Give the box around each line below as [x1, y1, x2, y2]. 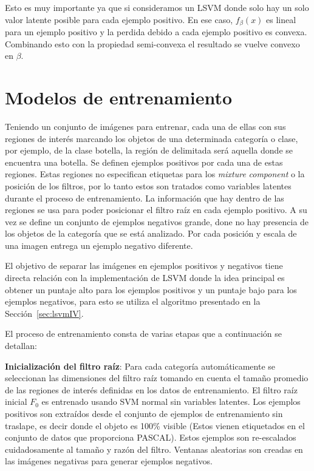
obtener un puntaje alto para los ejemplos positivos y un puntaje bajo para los [5, 283, 297, 296]
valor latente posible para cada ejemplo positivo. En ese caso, [5, 13, 233, 25]
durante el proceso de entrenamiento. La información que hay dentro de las [5, 191, 284, 204]
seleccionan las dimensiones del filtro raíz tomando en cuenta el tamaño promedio [5, 371, 309, 384]
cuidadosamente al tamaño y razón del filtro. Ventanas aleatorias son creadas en [5, 442, 303, 455]
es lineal [266, 13, 296, 25]
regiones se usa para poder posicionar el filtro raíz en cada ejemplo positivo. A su [5, 203, 307, 216]
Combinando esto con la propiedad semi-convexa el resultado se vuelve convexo [5, 37, 300, 50]
